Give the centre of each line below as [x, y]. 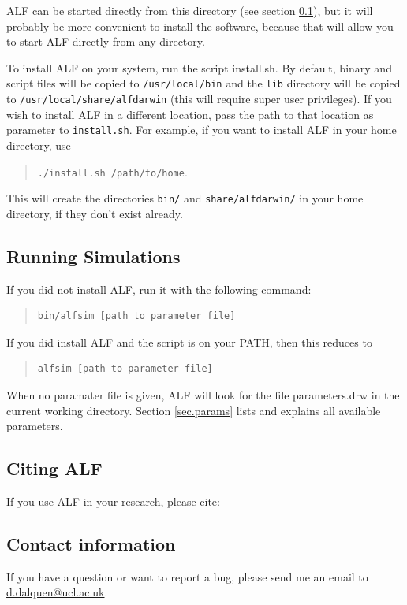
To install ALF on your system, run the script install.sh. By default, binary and [199, 67]
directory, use [39, 145]
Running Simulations [93, 256]
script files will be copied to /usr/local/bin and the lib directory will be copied [203, 83]
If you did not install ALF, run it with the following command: [159, 289]
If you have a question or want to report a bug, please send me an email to [187, 576]
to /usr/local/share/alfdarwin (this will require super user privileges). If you [199, 99]
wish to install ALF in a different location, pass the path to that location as [190, 114]
